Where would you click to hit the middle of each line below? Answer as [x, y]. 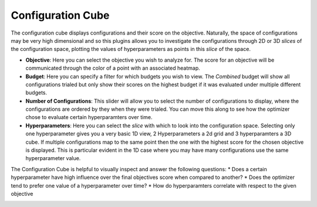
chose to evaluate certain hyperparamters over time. [89, 117]
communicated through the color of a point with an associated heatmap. [113, 68]
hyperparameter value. [53, 158]
